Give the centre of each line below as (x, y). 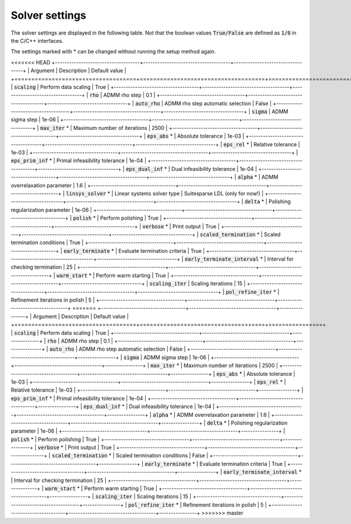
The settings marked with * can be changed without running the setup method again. (113, 52)
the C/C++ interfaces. (37, 40)
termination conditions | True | (47, 242)
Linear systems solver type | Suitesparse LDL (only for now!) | (189, 193)
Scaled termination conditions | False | (162, 455)
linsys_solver (86, 193)
